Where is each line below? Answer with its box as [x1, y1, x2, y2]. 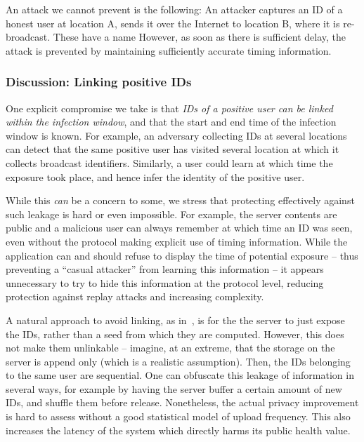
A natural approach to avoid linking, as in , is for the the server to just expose [6, 312, 345, 327]
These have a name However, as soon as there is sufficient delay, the [53, 29, 346, 44]
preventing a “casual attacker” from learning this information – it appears [6, 262, 324, 276]
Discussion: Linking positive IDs [6, 73, 192, 91]
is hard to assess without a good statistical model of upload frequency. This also [6, 409, 351, 424]
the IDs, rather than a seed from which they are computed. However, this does [6, 326, 344, 341]
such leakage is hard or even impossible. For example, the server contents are [6, 206, 337, 221]
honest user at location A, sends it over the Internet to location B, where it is [6, 15, 340, 30]
